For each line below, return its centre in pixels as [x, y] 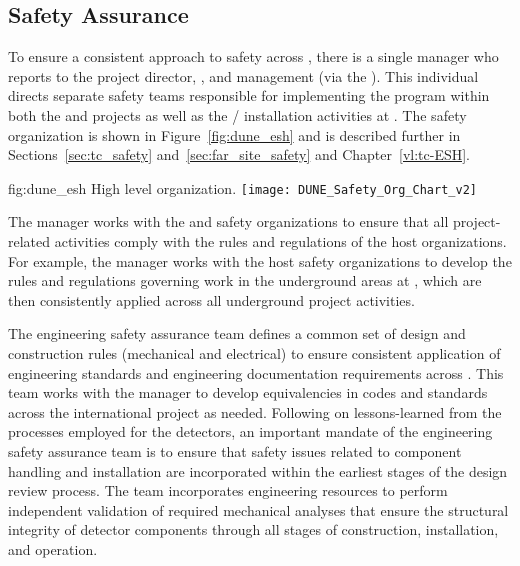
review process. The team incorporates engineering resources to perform [228, 490]
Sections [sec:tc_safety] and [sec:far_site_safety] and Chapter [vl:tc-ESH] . [239, 154]
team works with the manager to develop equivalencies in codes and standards [248, 392]
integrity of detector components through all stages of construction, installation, [253, 529]
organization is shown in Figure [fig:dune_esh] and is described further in [234, 134]
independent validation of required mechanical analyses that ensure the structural [258, 509]
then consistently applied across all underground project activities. [211, 299]
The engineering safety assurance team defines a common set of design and [237, 333]
